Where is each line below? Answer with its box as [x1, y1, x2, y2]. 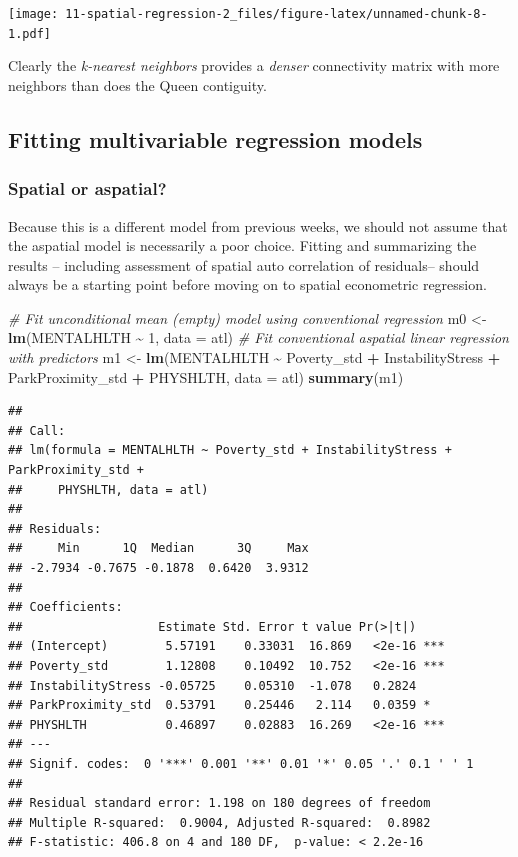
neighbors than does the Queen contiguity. [8, 74, 267, 95]
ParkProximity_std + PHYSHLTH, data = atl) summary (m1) [8, 366, 404, 387]
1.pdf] [8, 26, 51, 41]
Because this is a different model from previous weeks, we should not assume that [8, 215, 508, 236]
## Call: [8, 423, 66, 438]
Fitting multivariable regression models [8, 123, 423, 154]
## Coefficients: [8, 600, 123, 615]
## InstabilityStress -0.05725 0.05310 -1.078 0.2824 [8, 678, 417, 693]
